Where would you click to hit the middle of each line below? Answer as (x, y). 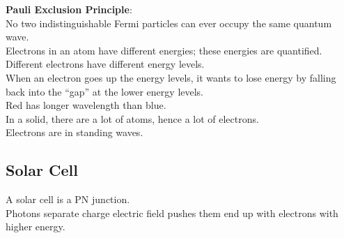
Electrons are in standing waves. (75, 132)
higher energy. (36, 226)
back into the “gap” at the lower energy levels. (105, 91)
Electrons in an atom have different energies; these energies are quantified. (164, 50)
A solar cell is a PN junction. (68, 199)
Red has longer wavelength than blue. (86, 105)
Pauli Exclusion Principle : (69, 9)
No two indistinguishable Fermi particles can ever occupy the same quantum (169, 23)
